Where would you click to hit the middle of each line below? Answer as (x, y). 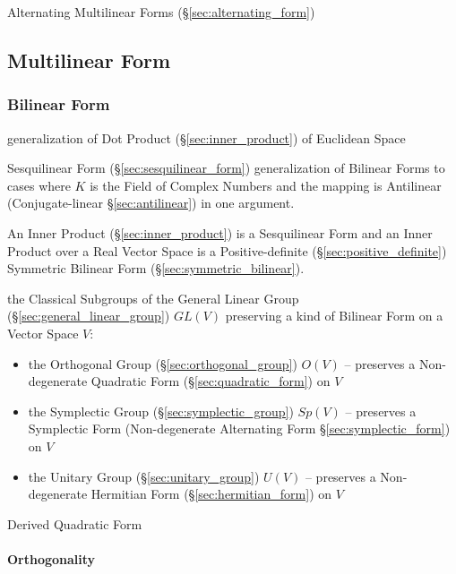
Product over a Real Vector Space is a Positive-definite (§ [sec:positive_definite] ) (227, 250)
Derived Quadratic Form (75, 523)
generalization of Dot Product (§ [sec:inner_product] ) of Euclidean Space (206, 137)
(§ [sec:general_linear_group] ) (89, 316)
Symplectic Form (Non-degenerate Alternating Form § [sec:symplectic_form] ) (239, 428)
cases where (39, 185)
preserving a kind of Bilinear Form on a (334, 316)
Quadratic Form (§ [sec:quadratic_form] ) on (211, 381)
